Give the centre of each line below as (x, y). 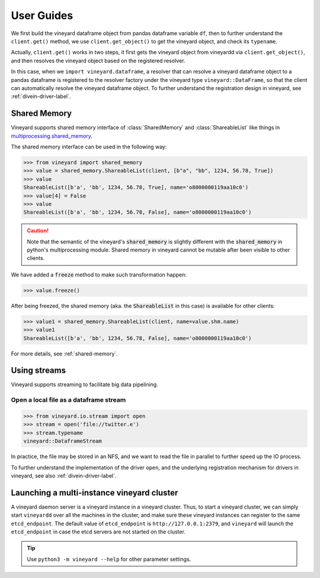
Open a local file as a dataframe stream (68, 400)
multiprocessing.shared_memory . (52, 136)
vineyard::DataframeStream (63, 441)
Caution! (38, 231)
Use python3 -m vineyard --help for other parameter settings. (109, 559)
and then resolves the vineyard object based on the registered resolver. (98, 61)
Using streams (39, 371)
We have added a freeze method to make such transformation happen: (99, 274)
